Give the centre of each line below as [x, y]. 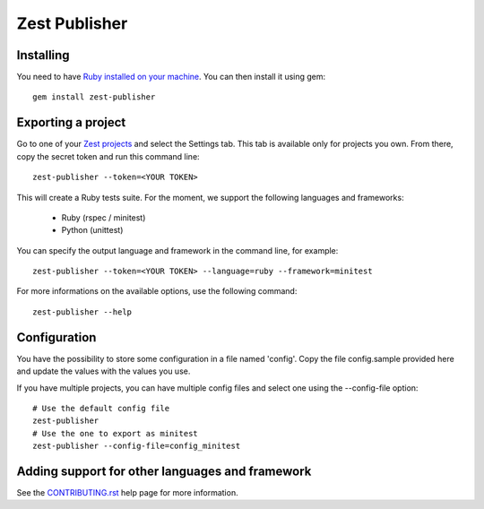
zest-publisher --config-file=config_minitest [137, 446]
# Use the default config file [101, 408]
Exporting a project [71, 122]
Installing [43, 55]
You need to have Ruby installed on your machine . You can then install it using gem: [171, 77]
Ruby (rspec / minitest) [104, 217]
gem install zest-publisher [94, 97]
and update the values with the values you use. [104, 371]
